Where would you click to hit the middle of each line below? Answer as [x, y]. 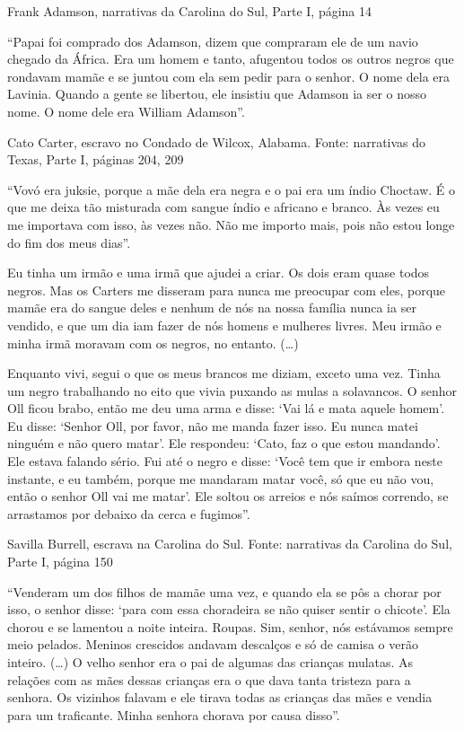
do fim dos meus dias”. [69, 242]
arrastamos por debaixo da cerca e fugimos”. [129, 513]
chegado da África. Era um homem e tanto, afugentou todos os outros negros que [231, 59]
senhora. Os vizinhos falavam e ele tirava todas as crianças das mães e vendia [220, 697]
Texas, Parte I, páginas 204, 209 [96, 159]
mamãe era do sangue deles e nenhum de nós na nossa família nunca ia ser [212, 308]
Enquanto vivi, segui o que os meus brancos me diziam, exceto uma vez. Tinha [224, 373]
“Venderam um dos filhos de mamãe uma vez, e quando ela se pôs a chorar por [224, 591]
